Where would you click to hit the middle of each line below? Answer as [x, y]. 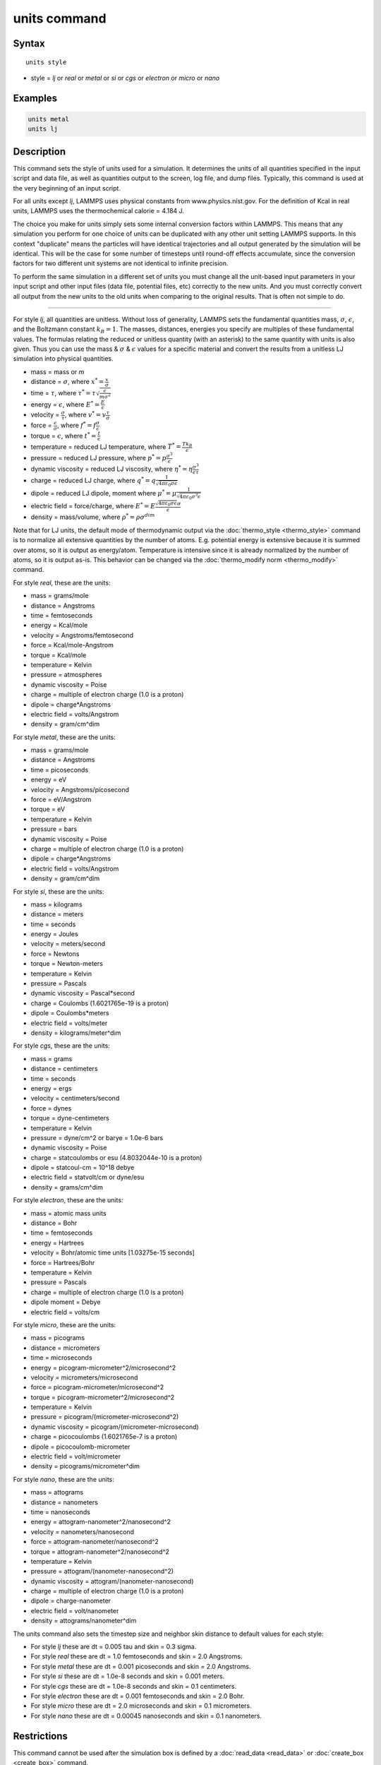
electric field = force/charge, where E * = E [93, 505]
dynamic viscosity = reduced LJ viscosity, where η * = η [112, 468]
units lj [43, 129]
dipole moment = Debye [66, 1302]
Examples [35, 98]
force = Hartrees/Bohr [63, 1262]
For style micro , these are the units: [65, 1324]
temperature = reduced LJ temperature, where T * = [106, 446]
